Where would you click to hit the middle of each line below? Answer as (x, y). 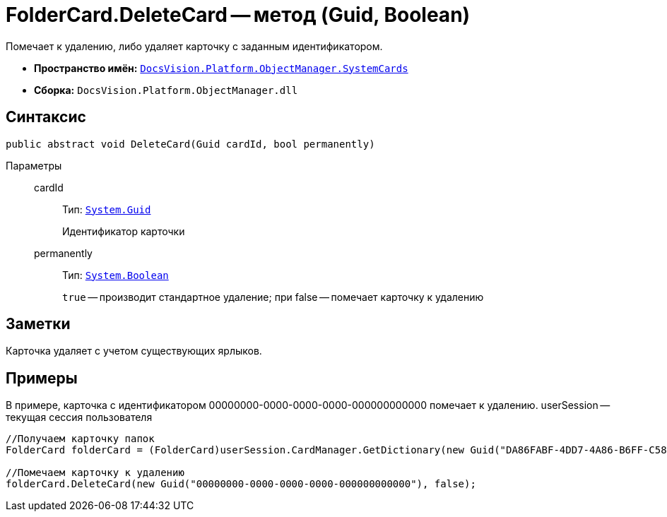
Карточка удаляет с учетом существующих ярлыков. (134, 351)
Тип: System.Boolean (116, 275)
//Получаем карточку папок (80, 439)
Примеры (42, 378)
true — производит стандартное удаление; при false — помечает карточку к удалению (273, 297)
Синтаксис (46, 117)
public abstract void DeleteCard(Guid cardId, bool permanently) (190, 144)
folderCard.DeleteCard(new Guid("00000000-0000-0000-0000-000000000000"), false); (241, 484)
